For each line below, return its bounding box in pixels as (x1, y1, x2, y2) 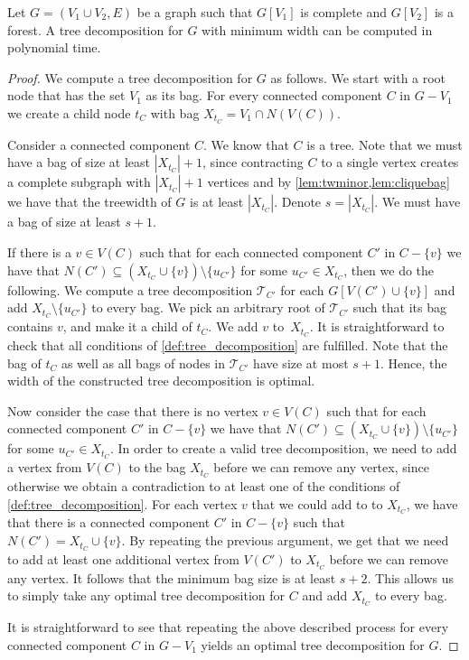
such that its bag (352, 298, 446, 317)
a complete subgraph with (7, 172, 151, 191)
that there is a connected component (7, 513, 211, 532)
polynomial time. (7, 38, 101, 57)
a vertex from (7, 458, 82, 477)
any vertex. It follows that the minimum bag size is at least (7, 568, 336, 587)
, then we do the (343, 260, 435, 279)
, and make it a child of (62, 317, 192, 336)
